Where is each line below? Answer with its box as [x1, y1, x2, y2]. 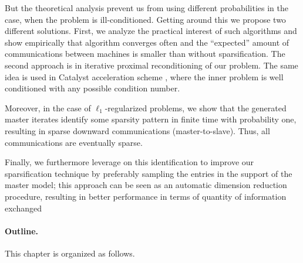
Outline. [5, 224, 39, 237]
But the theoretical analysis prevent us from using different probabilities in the [5, 2, 289, 13]
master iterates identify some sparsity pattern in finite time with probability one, [5, 113, 297, 125]
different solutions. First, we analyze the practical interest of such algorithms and [5, 25, 297, 37]
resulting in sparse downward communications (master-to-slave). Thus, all [5, 124, 270, 136]
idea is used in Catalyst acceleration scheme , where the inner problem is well [5, 70, 284, 83]
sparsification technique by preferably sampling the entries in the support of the [5, 167, 292, 179]
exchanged [5, 201, 42, 214]
